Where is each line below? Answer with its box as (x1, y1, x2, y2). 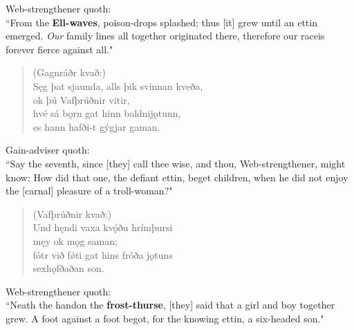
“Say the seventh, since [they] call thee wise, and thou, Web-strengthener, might (6, 156, 346, 170)
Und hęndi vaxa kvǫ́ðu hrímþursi (32, 220, 173, 235)
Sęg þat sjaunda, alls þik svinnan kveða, (32, 78, 203, 93)
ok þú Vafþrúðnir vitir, (32, 92, 130, 107)
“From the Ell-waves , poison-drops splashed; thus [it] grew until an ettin (6, 15, 317, 29)
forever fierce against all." (6, 42, 113, 56)
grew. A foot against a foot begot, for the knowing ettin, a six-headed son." (6, 311, 324, 325)
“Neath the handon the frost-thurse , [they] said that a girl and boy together (6, 297, 335, 312)
